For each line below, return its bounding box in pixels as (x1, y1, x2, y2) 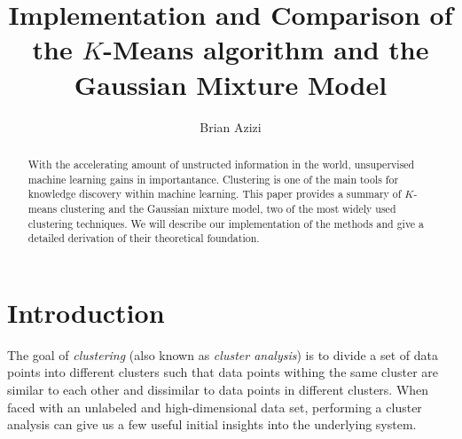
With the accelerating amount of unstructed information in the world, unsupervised (27, 156, 415, 171)
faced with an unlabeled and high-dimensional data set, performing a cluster (7, 397, 422, 416)
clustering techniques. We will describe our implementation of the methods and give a (27, 216, 425, 231)
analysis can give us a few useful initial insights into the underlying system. (7, 415, 417, 434)
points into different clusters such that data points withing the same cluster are (7, 363, 439, 381)
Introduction (7, 294, 165, 330)
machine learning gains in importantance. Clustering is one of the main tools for (27, 171, 399, 186)
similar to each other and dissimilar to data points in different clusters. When (7, 380, 429, 398)
